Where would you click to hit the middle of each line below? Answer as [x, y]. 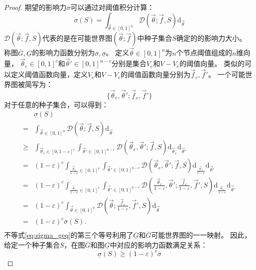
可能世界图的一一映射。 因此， [201, 235]
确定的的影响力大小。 [211, 38]
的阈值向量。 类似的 [212, 63]
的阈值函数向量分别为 [156, 74]
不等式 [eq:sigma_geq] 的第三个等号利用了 [69, 235]
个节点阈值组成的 [204, 52]
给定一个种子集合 [32, 245]
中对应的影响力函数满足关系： [159, 245]
